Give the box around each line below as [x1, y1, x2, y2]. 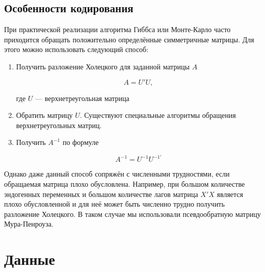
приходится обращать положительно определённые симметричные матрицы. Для [4, 34, 254, 44]
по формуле [62, 137, 99, 147]
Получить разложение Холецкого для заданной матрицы [16, 61, 190, 71]
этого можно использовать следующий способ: [4, 44, 149, 55]
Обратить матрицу [16, 110, 73, 120]
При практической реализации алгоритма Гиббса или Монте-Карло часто [4, 24, 231, 35]
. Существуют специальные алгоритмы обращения [79, 110, 236, 120]
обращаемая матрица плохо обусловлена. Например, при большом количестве [4, 179, 245, 189]
